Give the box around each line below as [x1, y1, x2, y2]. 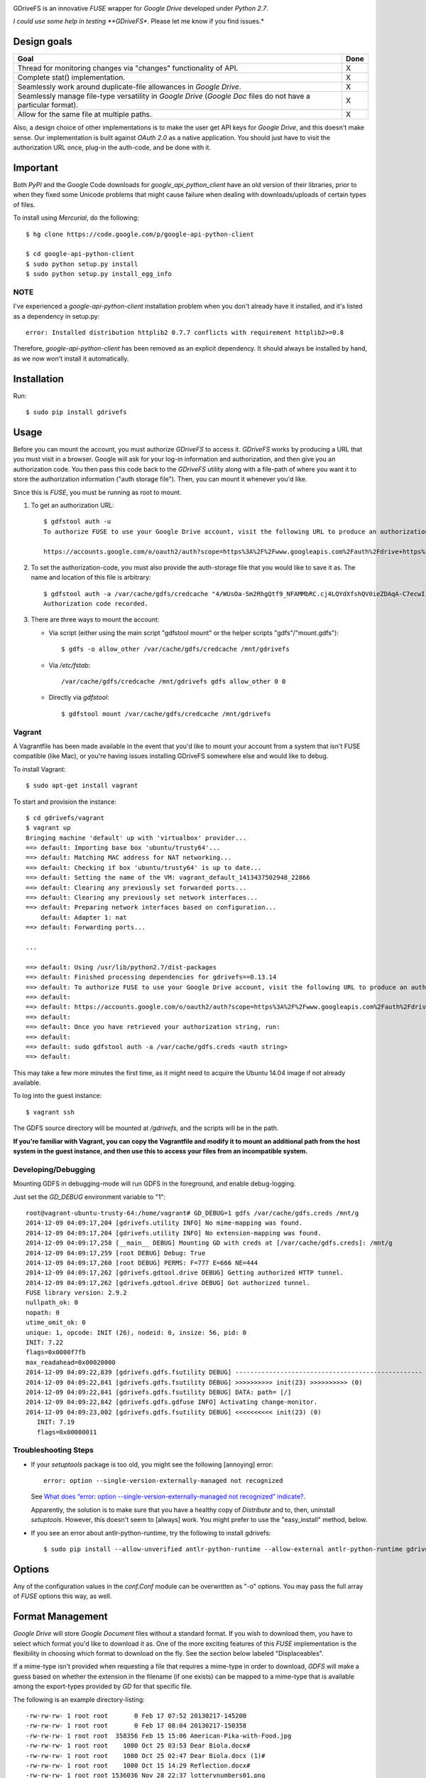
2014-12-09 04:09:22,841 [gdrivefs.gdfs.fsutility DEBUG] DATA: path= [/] [26, 1388, 292, 1396]
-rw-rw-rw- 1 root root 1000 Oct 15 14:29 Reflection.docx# [26, 1761, 251, 1769]
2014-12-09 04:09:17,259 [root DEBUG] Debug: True [26, 1249, 206, 1257]
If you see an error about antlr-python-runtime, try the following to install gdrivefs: [31, 1528, 271, 1537]
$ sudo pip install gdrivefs [26, 408, 127, 416]
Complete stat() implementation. [17, 73, 126, 82]
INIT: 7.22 [26, 1338, 64, 1347]
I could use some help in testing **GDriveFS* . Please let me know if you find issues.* [13, 17, 264, 26]
